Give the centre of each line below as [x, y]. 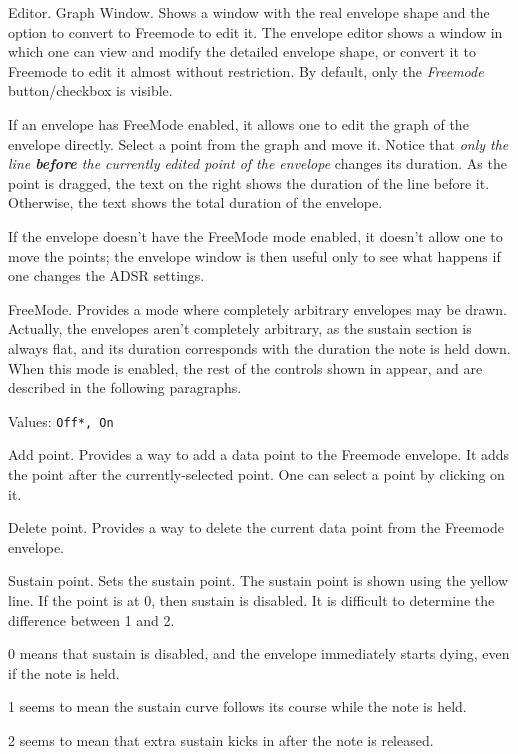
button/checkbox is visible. [90, 90]
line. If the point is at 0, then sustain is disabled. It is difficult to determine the [251, 599]
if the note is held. [64, 672]
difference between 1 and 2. [91, 619]
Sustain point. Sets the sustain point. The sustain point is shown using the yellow [258, 580]
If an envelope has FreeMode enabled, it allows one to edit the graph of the [238, 123]
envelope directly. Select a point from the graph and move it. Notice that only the [258, 143]
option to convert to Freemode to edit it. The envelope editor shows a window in [255, 31]
